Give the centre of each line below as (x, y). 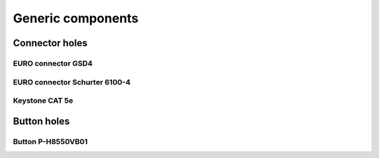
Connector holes (50, 43)
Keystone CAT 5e (43, 101)
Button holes (41, 121)
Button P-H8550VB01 (50, 141)
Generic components (76, 18)
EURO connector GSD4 (53, 63)
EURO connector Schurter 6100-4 (72, 82)
